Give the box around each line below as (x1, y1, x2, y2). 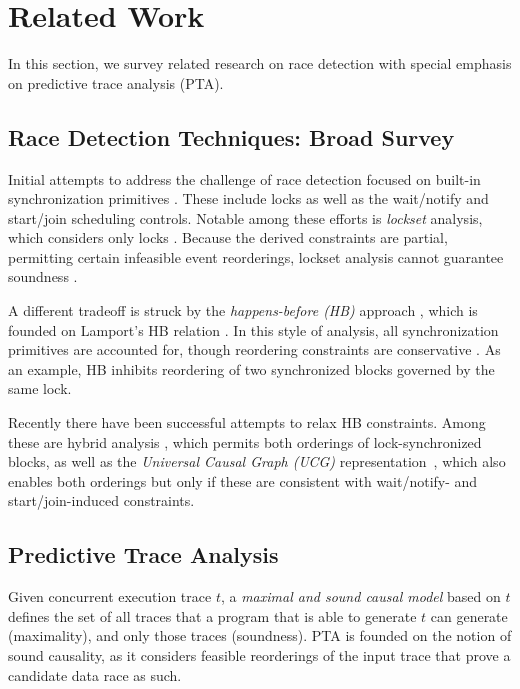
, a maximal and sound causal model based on (220, 586, 501, 607)
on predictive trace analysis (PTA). (8, 72, 224, 93)
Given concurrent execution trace (8, 586, 212, 607)
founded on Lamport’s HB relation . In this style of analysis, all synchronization (8, 319, 499, 340)
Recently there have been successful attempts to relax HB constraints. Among (8, 412, 486, 433)
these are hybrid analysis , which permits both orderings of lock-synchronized (8, 431, 482, 452)
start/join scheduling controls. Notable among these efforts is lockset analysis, (8, 207, 483, 228)
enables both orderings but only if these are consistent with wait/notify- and (8, 470, 478, 491)
